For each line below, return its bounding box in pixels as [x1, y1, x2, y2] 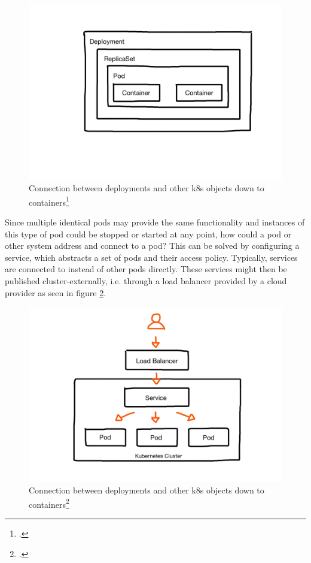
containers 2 [29, 496, 69, 510]
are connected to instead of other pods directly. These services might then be [5, 263, 287, 275]
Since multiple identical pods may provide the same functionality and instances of [5, 215, 305, 228]
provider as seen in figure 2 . [5, 286, 106, 299]
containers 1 [29, 194, 69, 208]
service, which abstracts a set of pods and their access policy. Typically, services [5, 251, 298, 263]
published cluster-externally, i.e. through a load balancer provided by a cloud [5, 274, 287, 287]
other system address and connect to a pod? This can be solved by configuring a [5, 239, 300, 252]
